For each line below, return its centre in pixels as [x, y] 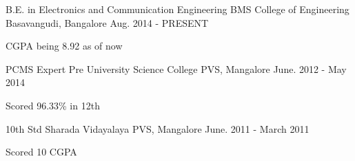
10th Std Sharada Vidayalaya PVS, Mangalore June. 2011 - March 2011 [158, 128]
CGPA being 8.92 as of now [64, 46]
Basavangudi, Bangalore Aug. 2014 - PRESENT [107, 22]
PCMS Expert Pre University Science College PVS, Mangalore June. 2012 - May [176, 68]
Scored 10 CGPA [41, 152]
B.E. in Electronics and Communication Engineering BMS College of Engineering [177, 9]
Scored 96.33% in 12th [53, 105]
